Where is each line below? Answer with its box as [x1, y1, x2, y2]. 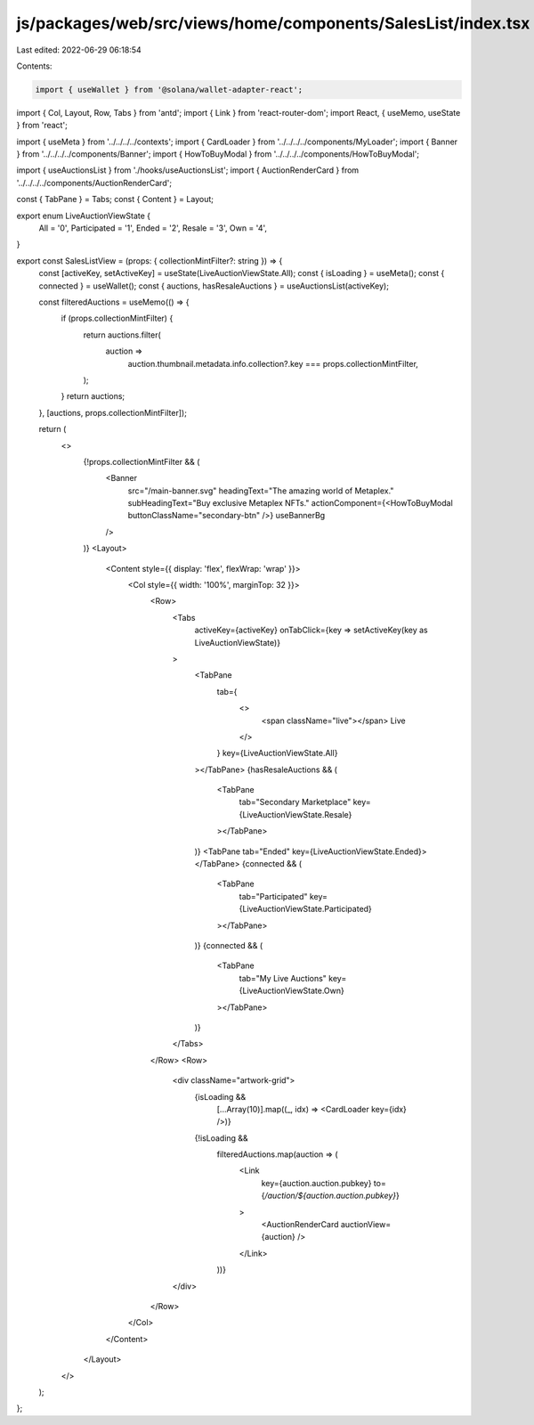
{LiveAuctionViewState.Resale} [239, 809, 352, 819]
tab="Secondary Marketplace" [239, 797, 352, 808]
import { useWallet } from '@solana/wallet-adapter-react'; [35, 85, 303, 94]
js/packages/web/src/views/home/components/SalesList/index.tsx [16, 13, 530, 33]
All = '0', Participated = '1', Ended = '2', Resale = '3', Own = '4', [38, 223, 267, 233]
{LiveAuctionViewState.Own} [239, 985, 344, 997]
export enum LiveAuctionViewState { [16, 210, 151, 221]
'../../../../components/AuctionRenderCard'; [16, 177, 173, 188]
